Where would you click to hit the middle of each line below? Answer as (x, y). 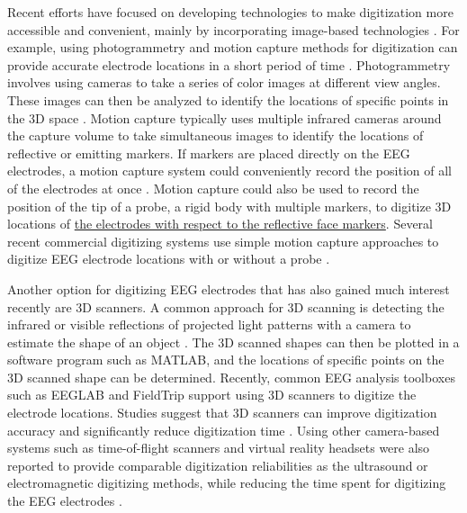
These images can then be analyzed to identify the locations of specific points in (228, 99)
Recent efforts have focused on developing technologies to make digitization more (230, 12)
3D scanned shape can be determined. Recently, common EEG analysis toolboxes (231, 377)
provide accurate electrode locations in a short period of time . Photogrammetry (229, 64)
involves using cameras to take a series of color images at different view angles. (224, 82)
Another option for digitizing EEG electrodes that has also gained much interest (229, 288)
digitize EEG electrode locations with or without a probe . (169, 259)
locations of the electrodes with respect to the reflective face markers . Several (220, 224)
